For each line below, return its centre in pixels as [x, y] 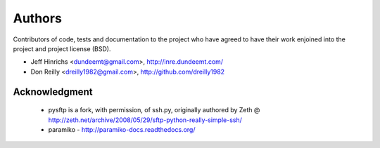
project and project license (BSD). [62, 48]
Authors [38, 18]
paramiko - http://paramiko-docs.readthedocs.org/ [122, 129]
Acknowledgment [53, 92]
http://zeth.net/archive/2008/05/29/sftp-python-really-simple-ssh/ [145, 120]
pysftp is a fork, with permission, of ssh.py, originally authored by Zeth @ [154, 110]
